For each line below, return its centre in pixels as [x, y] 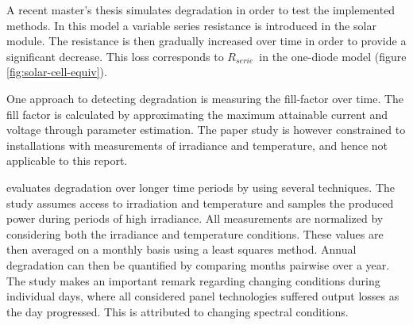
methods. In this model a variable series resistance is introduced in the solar [191, 25]
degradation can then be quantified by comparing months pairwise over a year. [198, 264]
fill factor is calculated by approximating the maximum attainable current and [197, 114]
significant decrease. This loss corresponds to [115, 56]
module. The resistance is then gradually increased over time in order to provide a [206, 41]
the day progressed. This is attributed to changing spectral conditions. [178, 311]
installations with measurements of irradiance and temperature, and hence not [197, 145]
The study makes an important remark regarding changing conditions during [193, 280]
